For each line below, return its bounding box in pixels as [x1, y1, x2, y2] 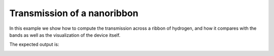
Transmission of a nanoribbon [9, 8, 139, 19]
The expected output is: [9, 41, 59, 47]
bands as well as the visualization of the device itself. [9, 32, 121, 38]
